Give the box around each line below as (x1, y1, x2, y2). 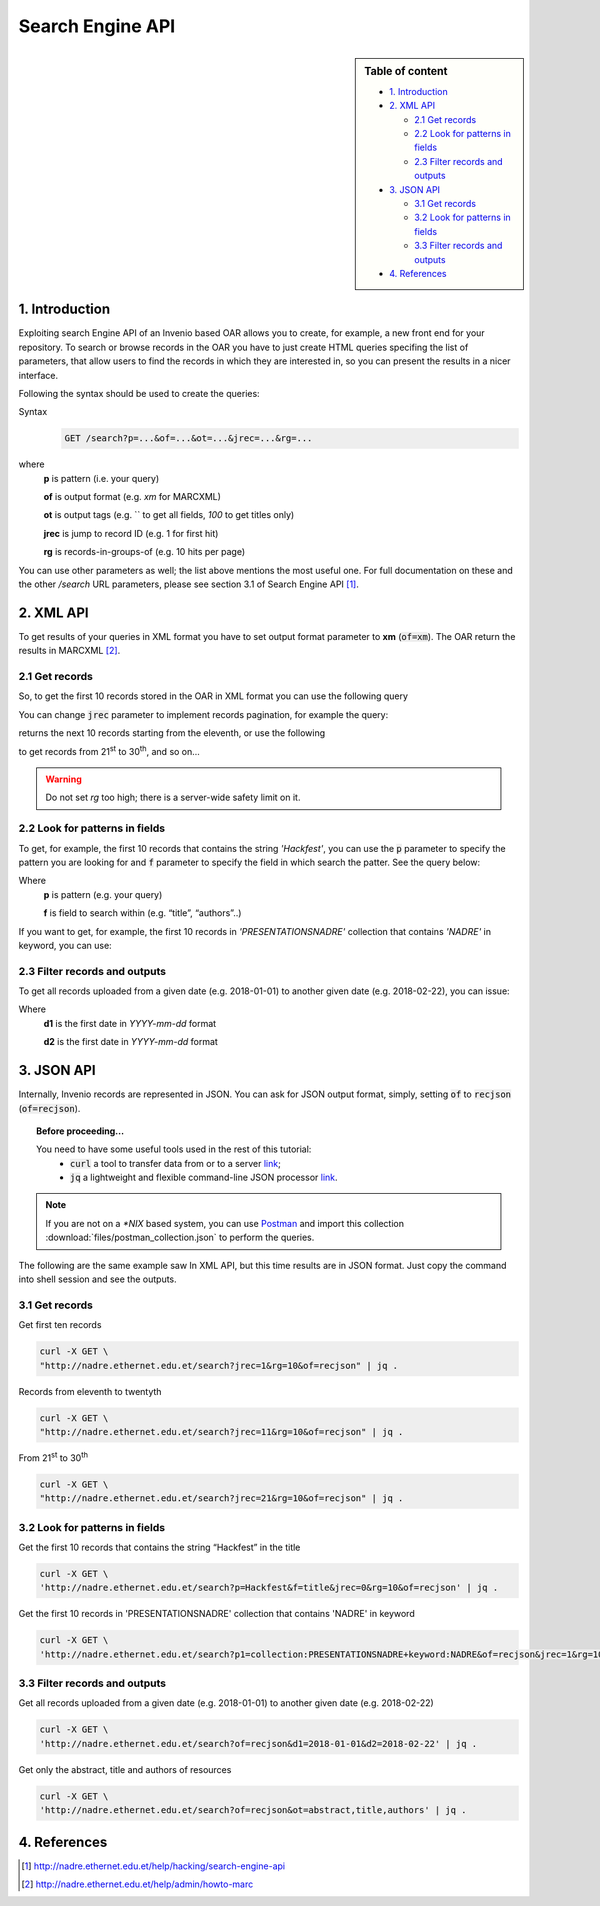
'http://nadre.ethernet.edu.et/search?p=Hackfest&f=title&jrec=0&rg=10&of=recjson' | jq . (39, 1582, 499, 1594)
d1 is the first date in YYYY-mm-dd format (43, 1017, 217, 1029)
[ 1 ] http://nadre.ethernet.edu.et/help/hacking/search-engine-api (21, 1860, 285, 1872)
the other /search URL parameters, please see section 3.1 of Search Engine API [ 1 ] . (18, 578, 359, 590)
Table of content (364, 64, 448, 78)
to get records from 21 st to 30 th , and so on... (18, 743, 200, 757)
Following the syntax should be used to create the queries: (18, 387, 260, 399)
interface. (18, 369, 59, 381)
